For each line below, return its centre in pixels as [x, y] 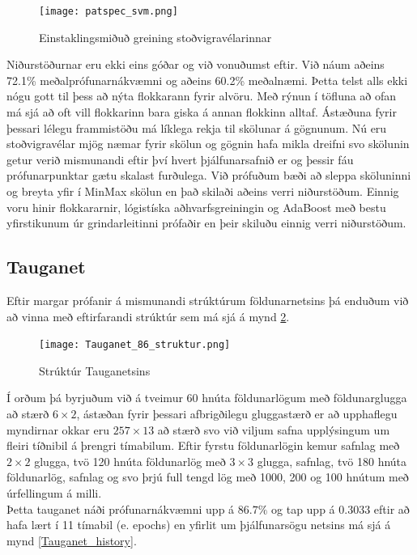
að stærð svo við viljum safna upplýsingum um [274, 429]
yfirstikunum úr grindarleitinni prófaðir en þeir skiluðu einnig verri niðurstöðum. [206, 223]
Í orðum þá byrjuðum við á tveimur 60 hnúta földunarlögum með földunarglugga [207, 398]
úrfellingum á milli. [54, 492]
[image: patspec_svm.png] [109, 11]
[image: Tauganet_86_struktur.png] [135, 345]
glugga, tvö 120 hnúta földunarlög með [130, 461]
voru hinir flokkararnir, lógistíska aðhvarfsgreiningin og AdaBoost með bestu [196, 207]
